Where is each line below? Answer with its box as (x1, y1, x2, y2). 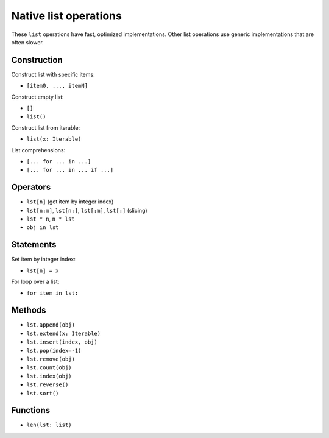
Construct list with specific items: (11, 71, 95, 78)
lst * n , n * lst (26, 215, 76, 222)
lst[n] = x (26, 267, 59, 274)
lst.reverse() (26, 381, 69, 388)
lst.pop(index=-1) (26, 347, 82, 354)
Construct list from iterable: (11, 124, 80, 131)
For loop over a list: (11, 278, 60, 286)
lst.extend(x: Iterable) (26, 330, 101, 337)
